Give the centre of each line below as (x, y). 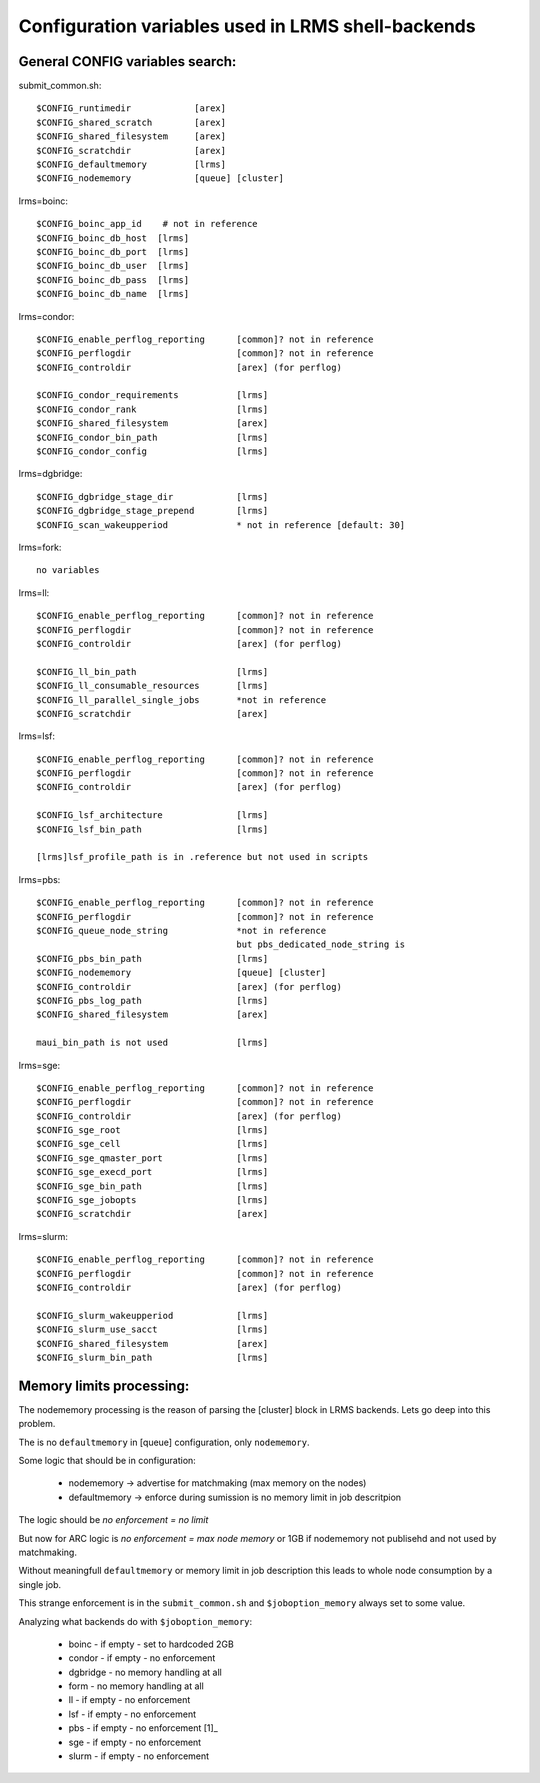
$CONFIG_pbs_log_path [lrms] (152, 1000)
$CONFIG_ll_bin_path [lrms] (152, 671)
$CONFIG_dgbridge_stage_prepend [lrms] (152, 511)
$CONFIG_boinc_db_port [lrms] (113, 251)
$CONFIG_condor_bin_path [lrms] (152, 437)
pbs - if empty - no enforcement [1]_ (143, 1728)
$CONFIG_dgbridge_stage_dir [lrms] (152, 496)
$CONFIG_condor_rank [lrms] (152, 409)
